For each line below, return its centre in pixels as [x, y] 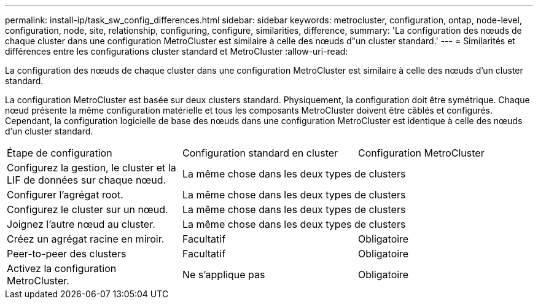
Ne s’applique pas [224, 275]
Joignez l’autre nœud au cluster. [81, 224]
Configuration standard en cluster [260, 153]
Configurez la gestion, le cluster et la [92, 168]
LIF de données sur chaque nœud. [87, 180]
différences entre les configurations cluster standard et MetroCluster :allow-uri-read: [177, 51]
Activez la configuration [62, 268]
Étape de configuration [60, 153]
